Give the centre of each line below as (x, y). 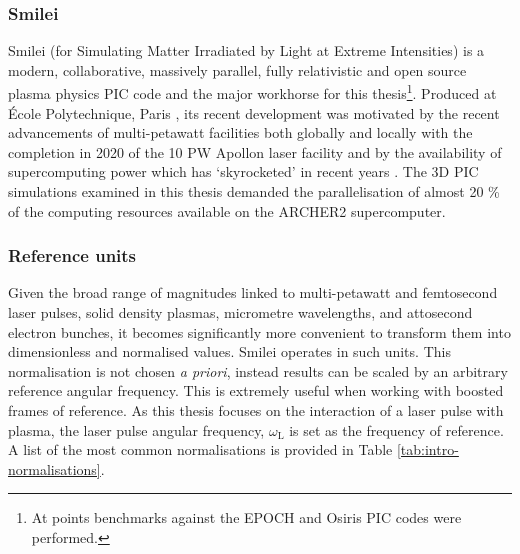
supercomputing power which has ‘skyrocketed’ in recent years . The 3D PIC (243, 171)
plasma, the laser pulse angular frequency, (136, 429)
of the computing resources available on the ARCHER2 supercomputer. (227, 210)
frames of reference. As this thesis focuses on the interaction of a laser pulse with (256, 410)
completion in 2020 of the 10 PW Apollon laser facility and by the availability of (255, 151)
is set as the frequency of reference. (396, 429)
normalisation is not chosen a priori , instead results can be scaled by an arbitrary (258, 370)
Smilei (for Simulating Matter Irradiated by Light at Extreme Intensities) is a (246, 50)
